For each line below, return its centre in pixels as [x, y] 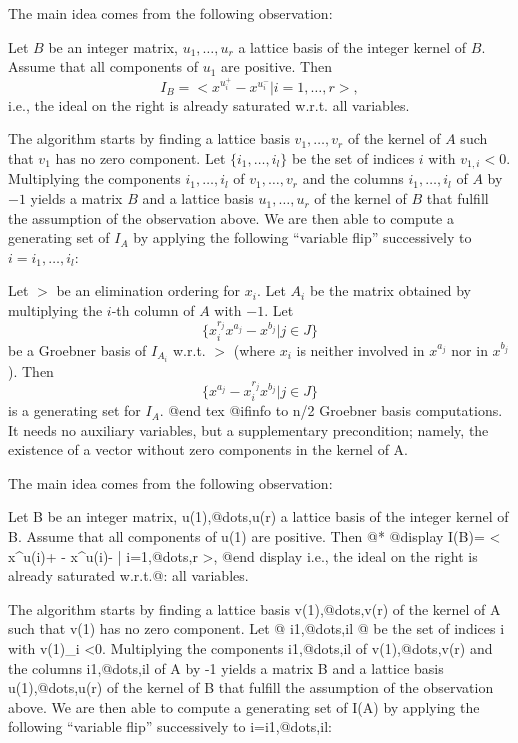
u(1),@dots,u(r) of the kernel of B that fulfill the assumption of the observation [251, 687]
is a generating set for [74, 410]
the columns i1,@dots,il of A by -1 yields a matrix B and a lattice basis [226, 667]
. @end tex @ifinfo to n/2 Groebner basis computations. [331, 410]
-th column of [153, 310]
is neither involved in [360, 349]
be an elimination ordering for [148, 290]
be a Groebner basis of [77, 349]
